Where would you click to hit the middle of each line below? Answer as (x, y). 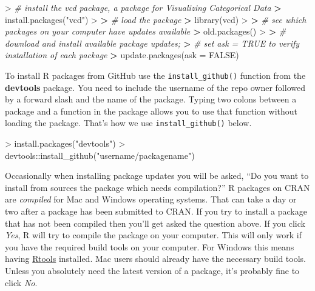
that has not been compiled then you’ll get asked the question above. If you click (155, 223)
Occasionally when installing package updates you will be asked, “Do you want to (157, 176)
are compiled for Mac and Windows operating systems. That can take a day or (151, 199)
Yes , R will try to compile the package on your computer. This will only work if (153, 235)
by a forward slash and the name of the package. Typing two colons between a (151, 99)
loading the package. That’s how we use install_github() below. (128, 123)
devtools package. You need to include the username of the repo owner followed (155, 87)
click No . (21, 282)
